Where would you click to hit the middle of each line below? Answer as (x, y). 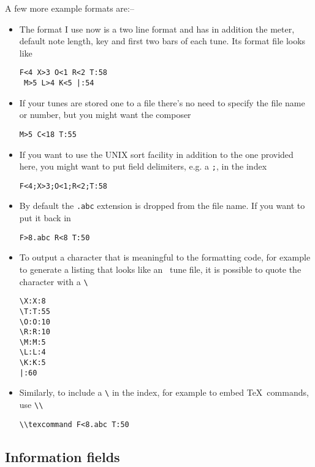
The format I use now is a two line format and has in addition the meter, (157, 29)
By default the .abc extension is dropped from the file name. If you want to (162, 206)
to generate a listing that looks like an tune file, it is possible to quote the (160, 269)
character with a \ (54, 281)
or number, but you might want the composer (105, 115)
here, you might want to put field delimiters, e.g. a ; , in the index (143, 166)
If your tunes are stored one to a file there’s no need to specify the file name (162, 102)
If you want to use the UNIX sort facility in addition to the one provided (156, 154)
